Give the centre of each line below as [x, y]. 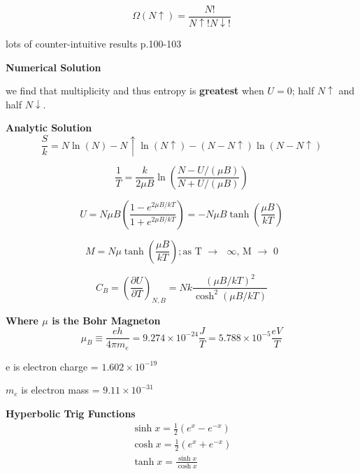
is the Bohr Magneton [106, 320]
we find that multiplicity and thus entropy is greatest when [135, 91]
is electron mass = [60, 390]
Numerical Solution [53, 67]
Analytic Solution [49, 128]
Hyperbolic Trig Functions [71, 413]
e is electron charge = [52, 366]
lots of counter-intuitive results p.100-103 [94, 43]
